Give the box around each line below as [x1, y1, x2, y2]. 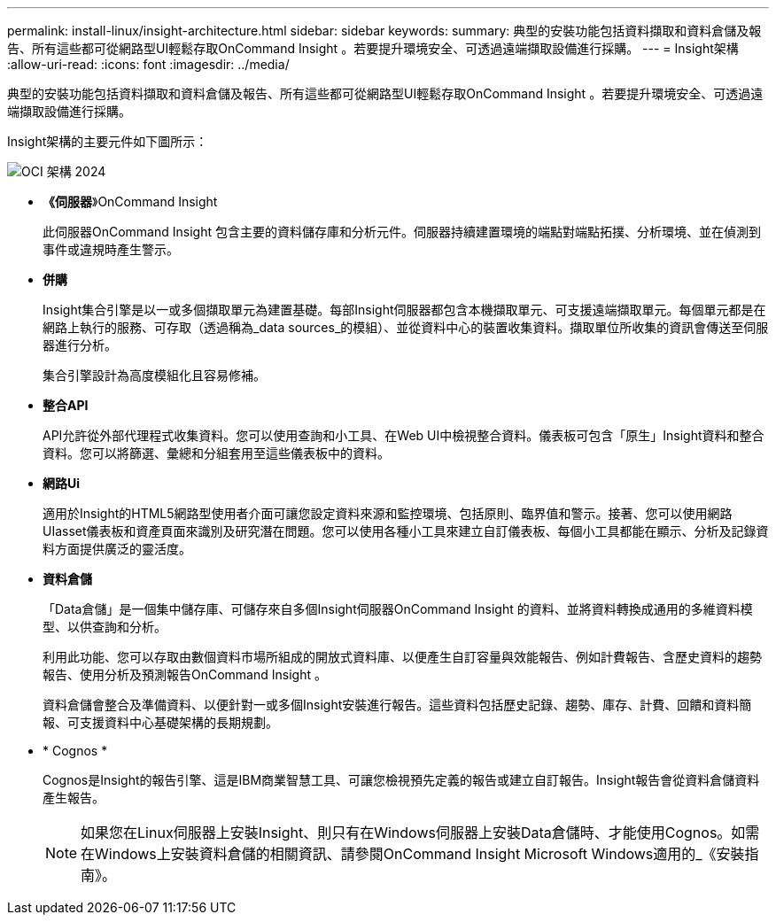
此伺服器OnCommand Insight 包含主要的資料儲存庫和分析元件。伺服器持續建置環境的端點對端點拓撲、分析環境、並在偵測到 [43, 224, 761, 239]
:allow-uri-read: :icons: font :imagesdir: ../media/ [7, 57, 290, 72]
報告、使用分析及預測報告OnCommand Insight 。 [43, 667, 327, 682]
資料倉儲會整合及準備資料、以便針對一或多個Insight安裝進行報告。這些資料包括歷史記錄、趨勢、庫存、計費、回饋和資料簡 [43, 697, 752, 712]
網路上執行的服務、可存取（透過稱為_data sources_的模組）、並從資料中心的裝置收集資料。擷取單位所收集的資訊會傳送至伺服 [43, 320, 769, 335]
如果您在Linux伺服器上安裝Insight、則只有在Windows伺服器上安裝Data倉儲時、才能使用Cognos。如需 [81, 824, 760, 841]
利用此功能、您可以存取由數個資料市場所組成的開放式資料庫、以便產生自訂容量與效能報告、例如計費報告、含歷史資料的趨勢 [43, 649, 762, 664]
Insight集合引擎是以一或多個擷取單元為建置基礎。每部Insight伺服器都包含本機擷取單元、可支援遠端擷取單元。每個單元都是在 [43, 302, 766, 317]
